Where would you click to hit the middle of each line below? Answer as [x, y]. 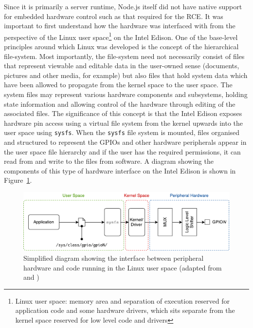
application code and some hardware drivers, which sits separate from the [125, 310]
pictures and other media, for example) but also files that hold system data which [126, 75]
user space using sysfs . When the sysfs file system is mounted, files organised [122, 132]
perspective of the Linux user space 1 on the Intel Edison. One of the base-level [121, 36]
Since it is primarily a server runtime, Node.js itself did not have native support [123, 6]
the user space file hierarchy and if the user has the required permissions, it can [122, 151]
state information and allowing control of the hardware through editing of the [120, 104]
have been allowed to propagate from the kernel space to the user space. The [118, 85]
